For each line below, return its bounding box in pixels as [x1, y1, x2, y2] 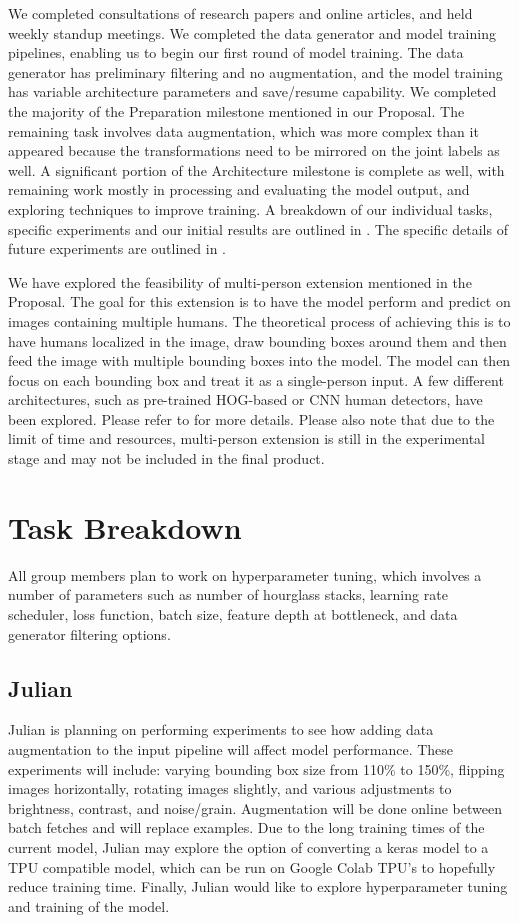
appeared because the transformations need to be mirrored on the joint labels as [8, 140, 500, 161]
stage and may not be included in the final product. [8, 448, 325, 469]
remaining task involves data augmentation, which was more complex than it [8, 120, 479, 141]
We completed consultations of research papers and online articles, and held [8, 3, 473, 23]
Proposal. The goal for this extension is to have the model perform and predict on [8, 291, 511, 312]
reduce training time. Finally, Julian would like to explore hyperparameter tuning [8, 876, 508, 897]
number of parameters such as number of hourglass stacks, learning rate [8, 584, 448, 605]
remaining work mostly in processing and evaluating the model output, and [8, 179, 470, 200]
